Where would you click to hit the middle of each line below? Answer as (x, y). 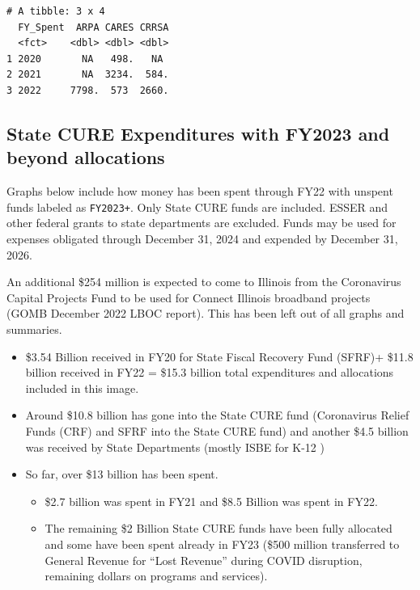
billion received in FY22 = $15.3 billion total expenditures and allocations (210, 372)
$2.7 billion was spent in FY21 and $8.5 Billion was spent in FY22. (211, 501)
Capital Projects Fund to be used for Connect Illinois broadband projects (189, 297)
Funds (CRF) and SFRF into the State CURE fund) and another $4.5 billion (217, 430)
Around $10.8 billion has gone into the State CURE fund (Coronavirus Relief (217, 415)
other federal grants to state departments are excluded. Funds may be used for (202, 223)
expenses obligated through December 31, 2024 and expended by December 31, (202, 238)
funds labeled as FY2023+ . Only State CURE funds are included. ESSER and (197, 206)
